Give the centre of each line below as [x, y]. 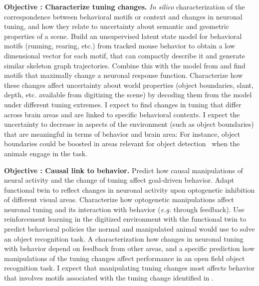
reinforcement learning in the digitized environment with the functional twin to [125, 219]
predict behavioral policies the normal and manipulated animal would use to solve [129, 229]
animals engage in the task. [46, 153]
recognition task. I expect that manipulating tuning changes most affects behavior [129, 268]
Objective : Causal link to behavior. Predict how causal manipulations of [124, 170]
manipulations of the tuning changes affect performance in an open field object [125, 258]
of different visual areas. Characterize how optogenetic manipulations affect [119, 199]
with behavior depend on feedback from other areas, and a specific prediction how [129, 248]
